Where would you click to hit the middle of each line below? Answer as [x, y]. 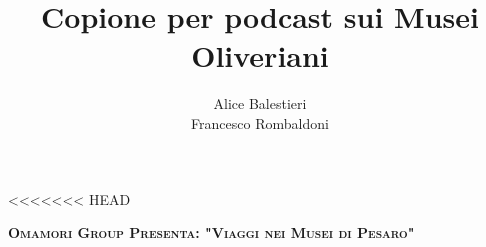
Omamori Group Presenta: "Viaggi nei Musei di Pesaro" [211, 232]
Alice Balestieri [260, 103]
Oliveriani [260, 55]
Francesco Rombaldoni [260, 122]
